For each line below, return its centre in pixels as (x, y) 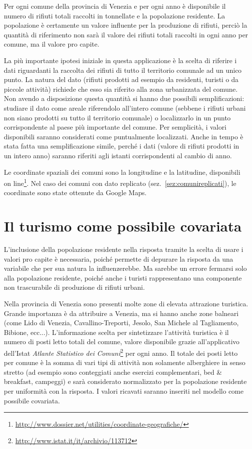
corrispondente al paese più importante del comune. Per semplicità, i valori (115, 127)
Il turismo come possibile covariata (123, 226)
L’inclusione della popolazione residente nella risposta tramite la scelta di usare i (124, 249)
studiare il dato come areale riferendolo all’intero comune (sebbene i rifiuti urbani (125, 108)
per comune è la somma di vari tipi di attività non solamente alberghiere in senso (125, 362)
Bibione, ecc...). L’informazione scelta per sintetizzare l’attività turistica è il (116, 332)
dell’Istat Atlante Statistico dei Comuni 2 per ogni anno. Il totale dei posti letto (121, 352)
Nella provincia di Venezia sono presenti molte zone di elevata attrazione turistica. (126, 304)
